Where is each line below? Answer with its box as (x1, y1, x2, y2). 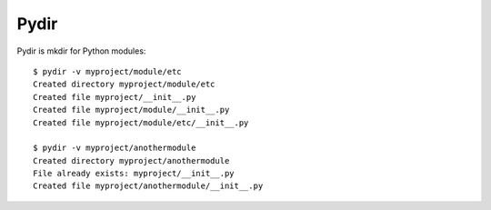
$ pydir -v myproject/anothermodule (33, 143, 196, 154)
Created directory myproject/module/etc (33, 79, 215, 90)
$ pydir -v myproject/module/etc (33, 66, 182, 76)
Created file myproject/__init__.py (33, 92, 196, 102)
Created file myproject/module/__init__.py (33, 105, 230, 115)
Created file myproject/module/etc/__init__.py (33, 117, 249, 127)
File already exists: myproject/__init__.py (33, 168, 235, 179)
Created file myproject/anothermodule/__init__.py (33, 181, 264, 191)
